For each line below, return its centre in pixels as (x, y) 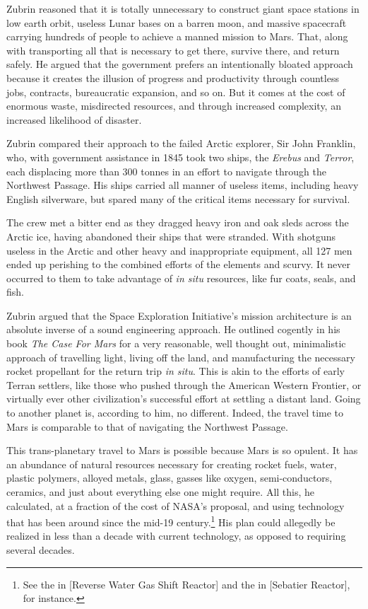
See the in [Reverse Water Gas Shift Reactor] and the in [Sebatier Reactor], (186, 584)
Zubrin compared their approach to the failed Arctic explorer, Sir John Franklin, (181, 143)
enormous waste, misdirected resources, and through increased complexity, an (174, 106)
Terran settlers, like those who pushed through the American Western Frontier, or (184, 384)
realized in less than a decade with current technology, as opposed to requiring (176, 536)
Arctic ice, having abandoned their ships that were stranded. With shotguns (171, 236)
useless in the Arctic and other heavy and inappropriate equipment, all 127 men (179, 250)
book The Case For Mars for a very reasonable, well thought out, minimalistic (176, 343)
